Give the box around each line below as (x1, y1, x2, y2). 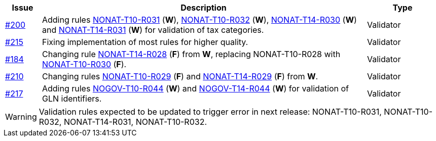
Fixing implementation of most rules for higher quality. (42, 37, 248, 47)
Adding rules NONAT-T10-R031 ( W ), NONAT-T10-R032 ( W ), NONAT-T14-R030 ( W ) (42, 15, 357, 25)
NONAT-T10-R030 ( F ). (42, 59, 127, 69)
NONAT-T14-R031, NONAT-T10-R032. (63, 117, 207, 127)
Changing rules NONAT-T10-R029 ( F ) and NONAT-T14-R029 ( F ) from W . (42, 71, 318, 81)
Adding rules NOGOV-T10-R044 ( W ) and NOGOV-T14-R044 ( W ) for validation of (42, 83, 349, 93)
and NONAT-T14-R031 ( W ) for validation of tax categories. (42, 25, 264, 35)
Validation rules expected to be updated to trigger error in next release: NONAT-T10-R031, (39, 107, 382, 117)
